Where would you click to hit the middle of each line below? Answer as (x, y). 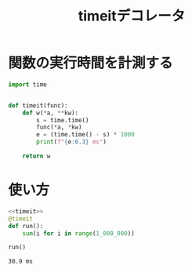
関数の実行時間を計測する (91, 63)
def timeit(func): (38, 105)
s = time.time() (63, 120)
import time (27, 84)
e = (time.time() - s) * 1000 (85, 135)
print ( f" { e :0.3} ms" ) (72, 142)
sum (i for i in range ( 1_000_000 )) (78, 233)
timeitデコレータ (132, 16)
